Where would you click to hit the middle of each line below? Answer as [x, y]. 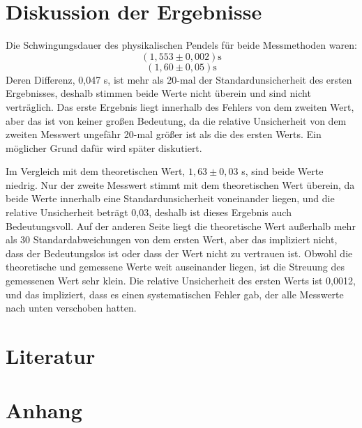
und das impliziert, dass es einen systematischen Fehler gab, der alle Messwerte [175, 294]
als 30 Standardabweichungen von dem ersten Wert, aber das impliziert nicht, [172, 239]
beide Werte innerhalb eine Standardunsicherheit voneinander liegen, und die [170, 198]
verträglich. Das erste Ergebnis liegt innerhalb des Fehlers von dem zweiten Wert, [180, 106]
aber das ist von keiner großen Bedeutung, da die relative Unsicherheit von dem [176, 120]
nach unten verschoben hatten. [71, 308]
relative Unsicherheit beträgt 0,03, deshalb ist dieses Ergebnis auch [149, 212]
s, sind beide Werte [282, 171]
